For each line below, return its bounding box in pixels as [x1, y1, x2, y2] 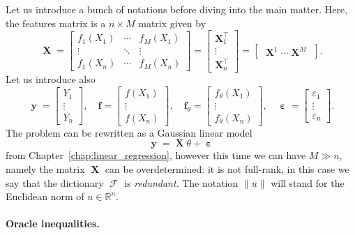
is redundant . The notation [124, 175, 239, 190]
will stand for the [271, 175, 345, 190]
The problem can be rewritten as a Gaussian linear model [6, 125, 252, 139]
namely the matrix [6, 162, 85, 176]
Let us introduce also [6, 72, 96, 86]
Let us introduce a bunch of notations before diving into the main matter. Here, [6, 2, 348, 16]
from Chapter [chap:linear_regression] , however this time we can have [6, 148, 306, 162]
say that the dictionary [6, 175, 104, 190]
